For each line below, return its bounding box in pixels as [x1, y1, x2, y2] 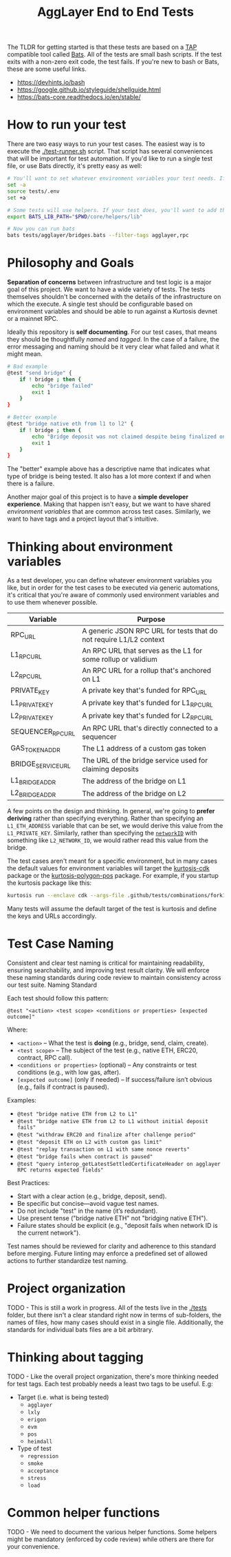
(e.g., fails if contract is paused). [16, 1083, 109, 1091]
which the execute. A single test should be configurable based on [7, 300, 193, 309]
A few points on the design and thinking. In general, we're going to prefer [7, 807, 215, 815]
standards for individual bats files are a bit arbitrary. [7, 1326, 153, 1334]
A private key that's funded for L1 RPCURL [82, 698, 213, 709]
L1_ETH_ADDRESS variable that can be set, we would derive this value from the [7, 822, 223, 830]
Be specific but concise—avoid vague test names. [16, 1200, 159, 1208]
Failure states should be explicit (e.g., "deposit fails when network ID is [16, 1222, 218, 1230]
